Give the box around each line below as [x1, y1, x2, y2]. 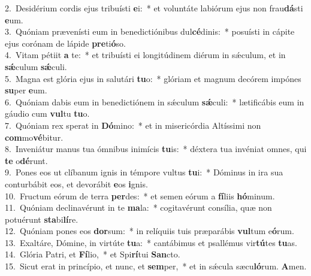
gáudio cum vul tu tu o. [5, 107, 90, 120]
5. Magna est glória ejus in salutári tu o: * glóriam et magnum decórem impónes [5, 72, 301, 84]
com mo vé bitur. [5, 131, 64, 143]
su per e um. [5, 84, 47, 96]
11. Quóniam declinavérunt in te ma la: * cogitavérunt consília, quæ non [5, 201, 272, 214]
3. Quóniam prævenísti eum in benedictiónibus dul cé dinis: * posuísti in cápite [5, 25, 295, 38]
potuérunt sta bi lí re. [5, 213, 78, 225]
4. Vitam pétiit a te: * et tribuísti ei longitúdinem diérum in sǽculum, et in [5, 48, 286, 61]
